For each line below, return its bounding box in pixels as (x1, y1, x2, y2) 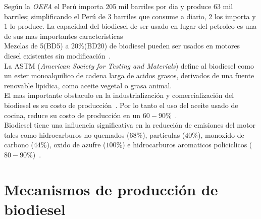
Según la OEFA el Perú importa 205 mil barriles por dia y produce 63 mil (4, 1, 233, 11)
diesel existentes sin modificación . (4, 50, 111, 61)
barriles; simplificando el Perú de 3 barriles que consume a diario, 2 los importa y (4, 11, 256, 21)
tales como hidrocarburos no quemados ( (4, 129, 130, 140)
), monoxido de (197, 129, 244, 140)
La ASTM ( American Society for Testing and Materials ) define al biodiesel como (4, 60, 254, 71)
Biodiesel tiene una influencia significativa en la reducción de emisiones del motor (4, 120, 255, 130)
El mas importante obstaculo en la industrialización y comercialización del (4, 90, 234, 100)
